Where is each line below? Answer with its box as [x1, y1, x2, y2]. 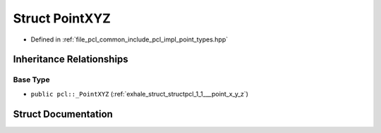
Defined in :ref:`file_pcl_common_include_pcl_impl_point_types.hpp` [30, 35, 229, 44]
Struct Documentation [13, 108, 113, 120]
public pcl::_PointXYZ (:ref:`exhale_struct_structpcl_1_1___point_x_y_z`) [30, 89, 248, 98]
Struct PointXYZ [13, 11, 111, 26]
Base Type [13, 75, 50, 84]
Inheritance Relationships [13, 53, 128, 65]
